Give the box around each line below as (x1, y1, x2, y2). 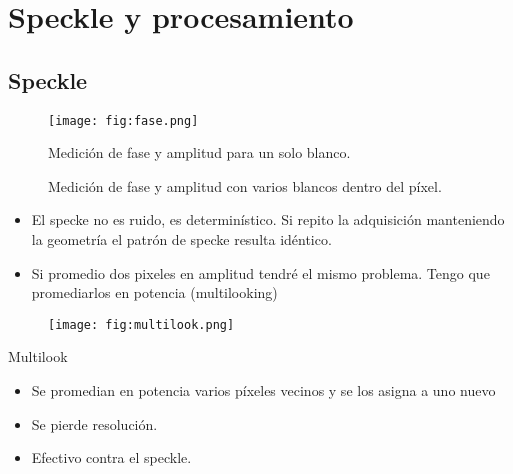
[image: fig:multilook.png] (48, 317, 235, 332)
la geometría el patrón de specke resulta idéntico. (31, 229, 332, 250)
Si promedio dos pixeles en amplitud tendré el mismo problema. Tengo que (31, 262, 490, 283)
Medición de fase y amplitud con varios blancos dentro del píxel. (48, 175, 442, 196)
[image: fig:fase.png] (48, 113, 199, 128)
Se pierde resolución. (31, 413, 158, 434)
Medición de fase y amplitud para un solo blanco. (48, 142, 351, 163)
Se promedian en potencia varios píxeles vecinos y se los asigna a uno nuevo (31, 380, 496, 401)
